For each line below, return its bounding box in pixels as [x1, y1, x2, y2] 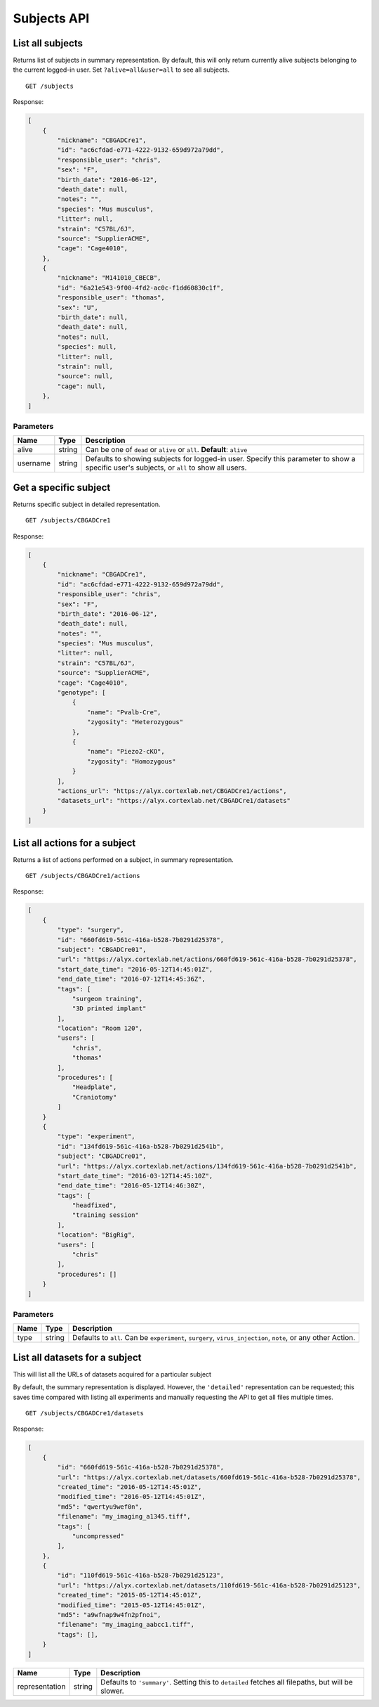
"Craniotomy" [72, 1093, 117, 1101]
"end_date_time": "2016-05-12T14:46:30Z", [57, 1182, 206, 1190]
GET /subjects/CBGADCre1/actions [25, 872, 140, 880]
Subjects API [13, 11, 90, 26]
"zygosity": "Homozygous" [86, 757, 176, 766]
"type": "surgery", [57, 926, 124, 934]
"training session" [72, 1211, 140, 1219]
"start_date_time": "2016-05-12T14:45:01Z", [57, 965, 213, 973]
